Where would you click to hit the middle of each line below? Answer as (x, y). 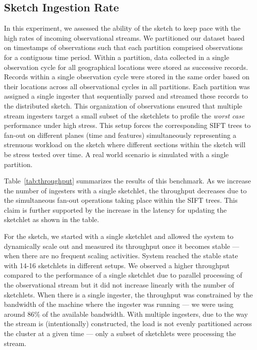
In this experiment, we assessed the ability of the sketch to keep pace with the (122, 28)
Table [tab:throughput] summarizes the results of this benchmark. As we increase (128, 181)
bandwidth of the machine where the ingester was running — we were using (119, 304)
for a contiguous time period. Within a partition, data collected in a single (117, 57)
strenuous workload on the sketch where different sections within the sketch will (125, 145)
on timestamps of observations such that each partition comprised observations (124, 47)
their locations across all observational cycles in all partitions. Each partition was (127, 86)
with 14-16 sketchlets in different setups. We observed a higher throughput (117, 265)
